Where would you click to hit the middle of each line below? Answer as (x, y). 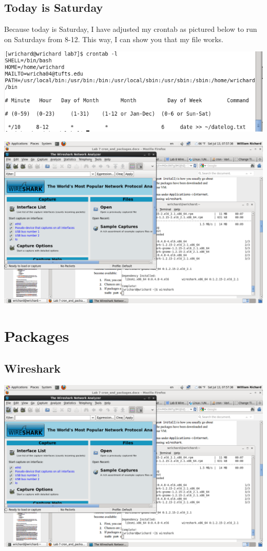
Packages (37, 335)
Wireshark (33, 368)
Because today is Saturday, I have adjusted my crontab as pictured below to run (131, 29)
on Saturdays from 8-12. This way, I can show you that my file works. (114, 39)
